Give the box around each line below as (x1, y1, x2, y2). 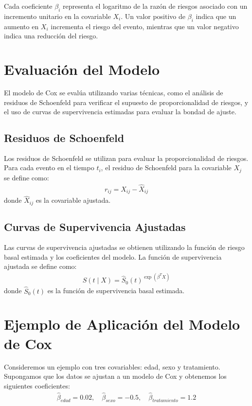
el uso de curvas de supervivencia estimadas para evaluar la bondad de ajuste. (4, 106, 236, 117)
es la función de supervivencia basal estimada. (47, 285, 185, 296)
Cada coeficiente (4, 1, 53, 11)
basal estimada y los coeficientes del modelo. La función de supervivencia (4, 251, 222, 262)
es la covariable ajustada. (36, 195, 111, 205)
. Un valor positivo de (121, 11, 186, 21)
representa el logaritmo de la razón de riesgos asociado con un (62, 1, 248, 11)
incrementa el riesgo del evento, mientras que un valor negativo (51, 21, 239, 31)
